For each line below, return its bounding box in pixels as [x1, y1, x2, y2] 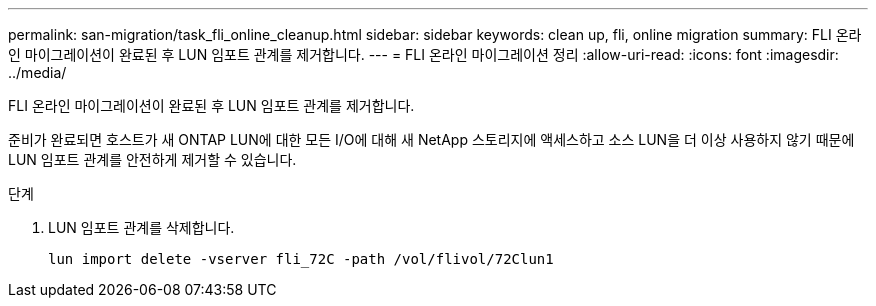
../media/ [8, 64, 67, 81]
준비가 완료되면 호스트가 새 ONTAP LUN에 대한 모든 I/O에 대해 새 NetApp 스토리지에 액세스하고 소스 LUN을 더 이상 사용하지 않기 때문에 [8, 131, 855, 148]
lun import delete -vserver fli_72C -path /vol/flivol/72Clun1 [48, 251, 554, 267]
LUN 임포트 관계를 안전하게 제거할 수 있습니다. [8, 151, 297, 168]
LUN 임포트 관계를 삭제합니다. [48, 219, 235, 236]
